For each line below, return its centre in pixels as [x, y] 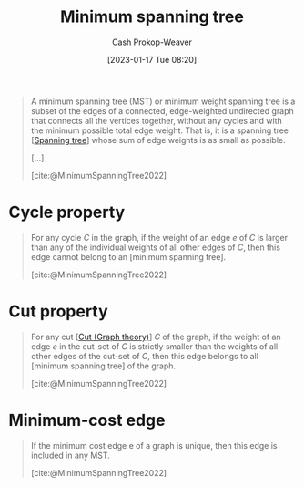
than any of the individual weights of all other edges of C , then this [156, 247]
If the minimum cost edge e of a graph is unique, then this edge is [154, 445]
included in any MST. [70, 455]
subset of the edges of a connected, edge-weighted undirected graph [162, 110]
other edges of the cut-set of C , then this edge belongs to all [144, 356]
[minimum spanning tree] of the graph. [103, 366]
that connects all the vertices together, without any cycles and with [157, 120]
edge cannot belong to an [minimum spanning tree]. [128, 256]
